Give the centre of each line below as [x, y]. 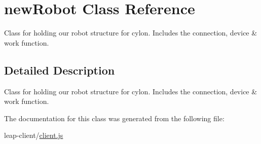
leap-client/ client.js [34, 135]
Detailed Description [60, 70]
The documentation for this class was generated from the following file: [114, 118]
